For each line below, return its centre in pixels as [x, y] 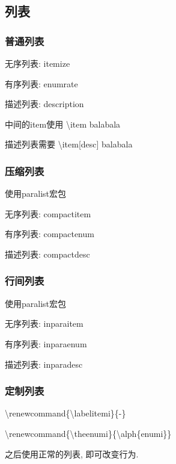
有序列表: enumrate [41, 83]
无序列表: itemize [38, 63]
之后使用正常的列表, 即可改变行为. [72, 453]
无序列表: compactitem [48, 213]
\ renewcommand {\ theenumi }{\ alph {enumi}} [88, 433]
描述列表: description [44, 104]
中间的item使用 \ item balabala [63, 124]
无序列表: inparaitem [44, 323]
